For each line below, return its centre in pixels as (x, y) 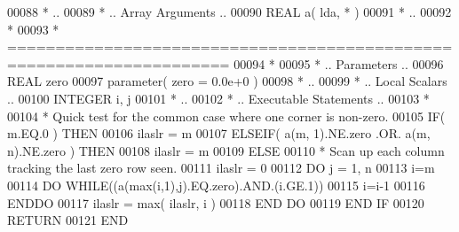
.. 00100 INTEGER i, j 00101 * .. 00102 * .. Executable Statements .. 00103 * (218, 98)
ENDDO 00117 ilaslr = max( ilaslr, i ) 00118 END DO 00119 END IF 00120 (216, 202)
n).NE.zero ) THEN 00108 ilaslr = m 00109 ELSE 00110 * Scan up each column (226, 150)
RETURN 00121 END (68, 220)
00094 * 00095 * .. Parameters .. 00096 (339, 63)
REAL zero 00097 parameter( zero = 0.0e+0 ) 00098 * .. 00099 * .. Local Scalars (227, 81)
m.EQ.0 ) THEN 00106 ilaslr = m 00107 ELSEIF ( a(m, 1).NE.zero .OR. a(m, (219, 133)
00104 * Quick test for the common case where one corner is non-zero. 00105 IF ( (226, 116)
